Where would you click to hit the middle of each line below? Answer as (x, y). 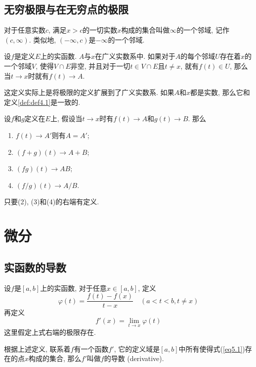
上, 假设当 (66, 118)
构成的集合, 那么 (55, 358)
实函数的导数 (35, 267)
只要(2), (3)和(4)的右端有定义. (52, 202)
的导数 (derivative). (134, 358)
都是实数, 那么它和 (220, 92)
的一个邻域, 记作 (203, 30)
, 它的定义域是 (137, 348)
